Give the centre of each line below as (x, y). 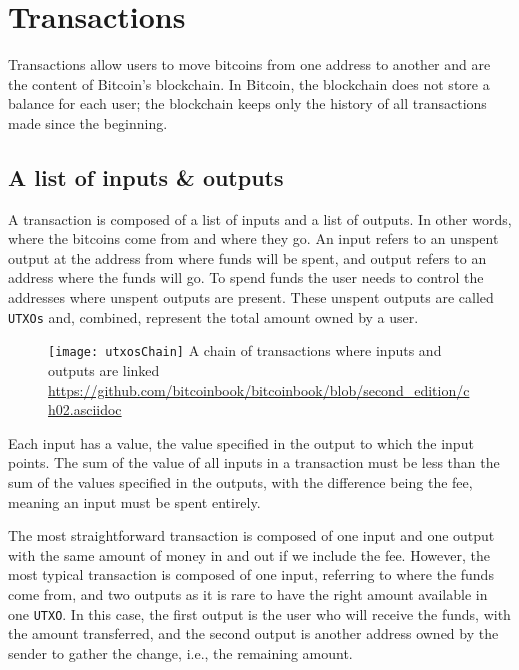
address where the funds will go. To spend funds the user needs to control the (246, 277)
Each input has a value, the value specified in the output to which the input (241, 442)
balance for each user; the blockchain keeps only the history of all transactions (247, 103)
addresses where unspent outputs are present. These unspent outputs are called (251, 297)
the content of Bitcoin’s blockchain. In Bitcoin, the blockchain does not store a (249, 83)
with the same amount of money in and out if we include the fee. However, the (249, 554)
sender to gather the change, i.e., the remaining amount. (180, 652)
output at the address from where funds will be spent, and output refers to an (247, 257)
